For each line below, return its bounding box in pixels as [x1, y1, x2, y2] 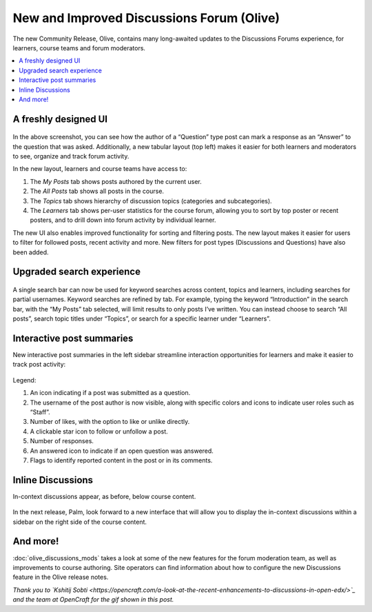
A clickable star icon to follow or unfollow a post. [30, 427, 168, 436]
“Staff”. [30, 408, 51, 416]
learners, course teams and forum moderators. [12, 43, 146, 52]
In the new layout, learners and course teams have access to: [12, 165, 187, 173]
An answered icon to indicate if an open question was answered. [30, 447, 214, 455]
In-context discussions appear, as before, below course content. [12, 492, 196, 500]
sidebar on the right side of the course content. [12, 518, 147, 526]
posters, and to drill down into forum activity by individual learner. [30, 216, 216, 224]
